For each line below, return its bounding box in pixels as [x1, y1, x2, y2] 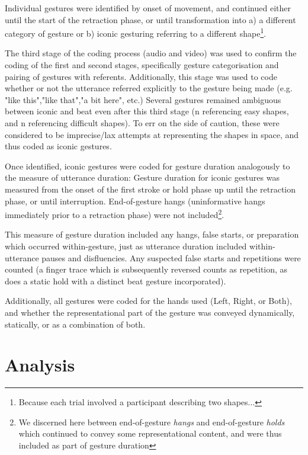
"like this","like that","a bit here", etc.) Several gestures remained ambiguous [5, 93, 281, 105]
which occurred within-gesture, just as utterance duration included [5, 240, 247, 252]
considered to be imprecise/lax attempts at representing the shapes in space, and [5, 128, 299, 140]
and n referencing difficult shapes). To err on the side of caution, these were [5, 117, 280, 129]
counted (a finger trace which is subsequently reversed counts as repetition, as [5, 263, 288, 275]
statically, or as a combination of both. [5, 318, 146, 330]
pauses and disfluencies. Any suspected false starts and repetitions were [41, 251, 301, 264]
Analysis [5, 353, 75, 377]
